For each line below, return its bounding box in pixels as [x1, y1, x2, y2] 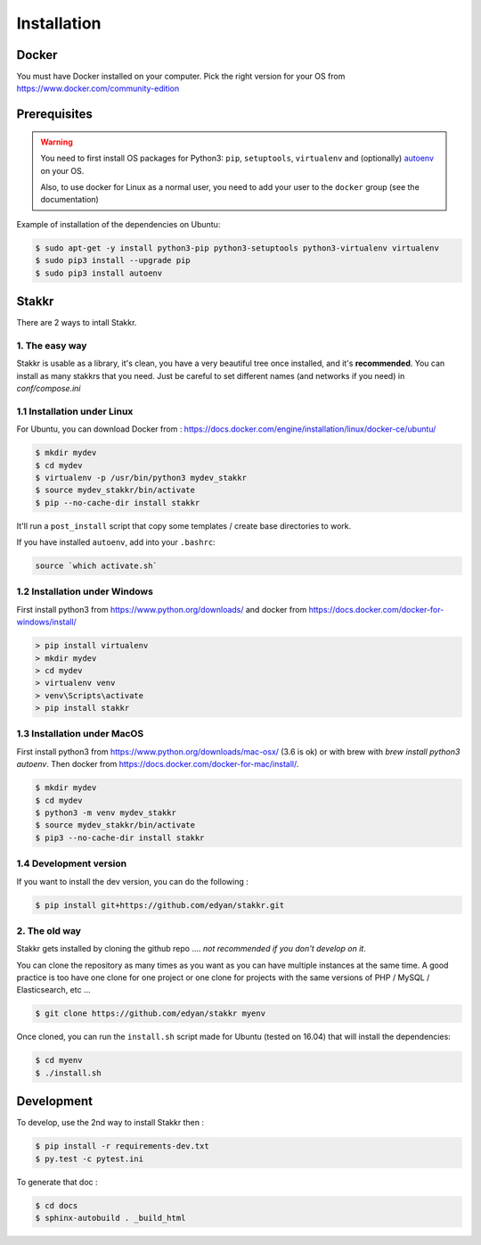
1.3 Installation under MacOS [16, 728, 144, 740]
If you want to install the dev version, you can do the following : [16, 876, 249, 886]
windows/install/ [16, 616, 77, 628]
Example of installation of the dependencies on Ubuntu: [16, 218, 221, 229]
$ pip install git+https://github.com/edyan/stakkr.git [35, 900, 285, 910]
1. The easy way [16, 339, 87, 351]
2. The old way [16, 924, 82, 936]
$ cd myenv [35, 1055, 83, 1066]
